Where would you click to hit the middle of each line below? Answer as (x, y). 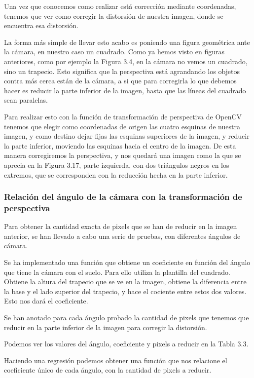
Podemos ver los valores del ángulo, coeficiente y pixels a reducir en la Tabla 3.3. (126, 344)
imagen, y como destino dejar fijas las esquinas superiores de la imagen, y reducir (127, 136)
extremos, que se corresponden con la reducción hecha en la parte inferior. (116, 174)
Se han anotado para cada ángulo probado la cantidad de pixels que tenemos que (127, 317)
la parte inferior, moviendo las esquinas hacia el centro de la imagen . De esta (120, 145)
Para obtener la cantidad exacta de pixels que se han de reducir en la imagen (121, 226)
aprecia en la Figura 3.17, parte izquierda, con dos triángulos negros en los (117, 165)
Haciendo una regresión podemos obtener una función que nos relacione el (116, 360)
